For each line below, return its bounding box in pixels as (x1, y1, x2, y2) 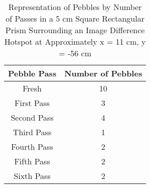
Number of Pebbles (64, 67, 142, 79)
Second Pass (11, 112, 54, 123)
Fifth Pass (14, 155, 50, 167)
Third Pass (13, 126, 52, 138)
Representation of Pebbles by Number (8, 1, 142, 13)
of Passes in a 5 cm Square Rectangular (6, 13, 144, 24)
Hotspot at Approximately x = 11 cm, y (4, 36, 146, 47)
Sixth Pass (14, 170, 51, 181)
